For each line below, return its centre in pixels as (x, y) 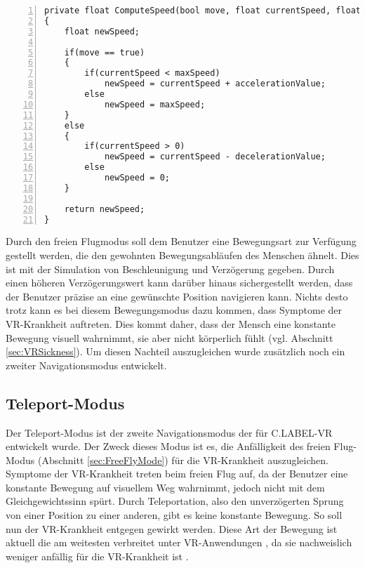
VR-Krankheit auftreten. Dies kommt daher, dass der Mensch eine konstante (171, 323)
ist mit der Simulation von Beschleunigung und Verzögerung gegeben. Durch (170, 269)
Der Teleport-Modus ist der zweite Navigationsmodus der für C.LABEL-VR (169, 432)
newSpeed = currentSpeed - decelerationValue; (215, 157)
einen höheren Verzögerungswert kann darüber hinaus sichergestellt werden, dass (179, 283)
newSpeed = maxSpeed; (155, 104)
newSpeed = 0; (137, 178)
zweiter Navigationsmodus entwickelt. (86, 365)
